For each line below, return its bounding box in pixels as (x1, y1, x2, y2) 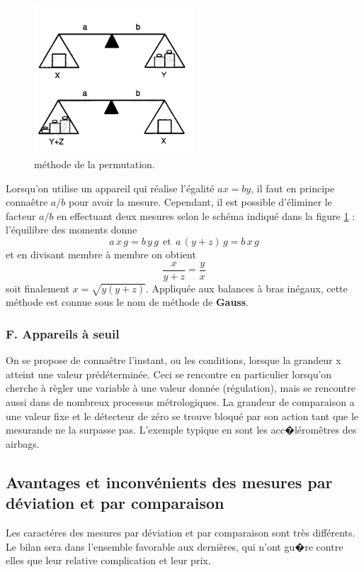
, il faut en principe (251, 180, 335, 195)
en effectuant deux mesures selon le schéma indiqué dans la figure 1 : (57, 208, 355, 223)
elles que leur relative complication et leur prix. (6, 553, 211, 568)
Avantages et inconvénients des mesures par (6, 471, 333, 493)
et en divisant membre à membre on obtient (6, 247, 196, 262)
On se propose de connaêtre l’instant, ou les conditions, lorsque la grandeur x (6, 353, 341, 368)
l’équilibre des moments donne (6, 222, 137, 237)
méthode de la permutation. (34, 157, 155, 172)
